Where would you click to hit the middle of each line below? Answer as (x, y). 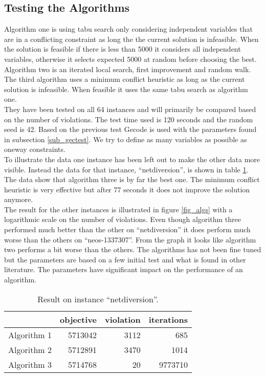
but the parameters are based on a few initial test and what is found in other (125, 259)
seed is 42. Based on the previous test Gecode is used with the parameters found (130, 129)
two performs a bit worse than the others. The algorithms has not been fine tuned (133, 249)
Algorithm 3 (30, 364)
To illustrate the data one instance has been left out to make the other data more (132, 159)
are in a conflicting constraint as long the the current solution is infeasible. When (131, 39)
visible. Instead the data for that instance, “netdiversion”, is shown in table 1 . (126, 169)
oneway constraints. (35, 149)
